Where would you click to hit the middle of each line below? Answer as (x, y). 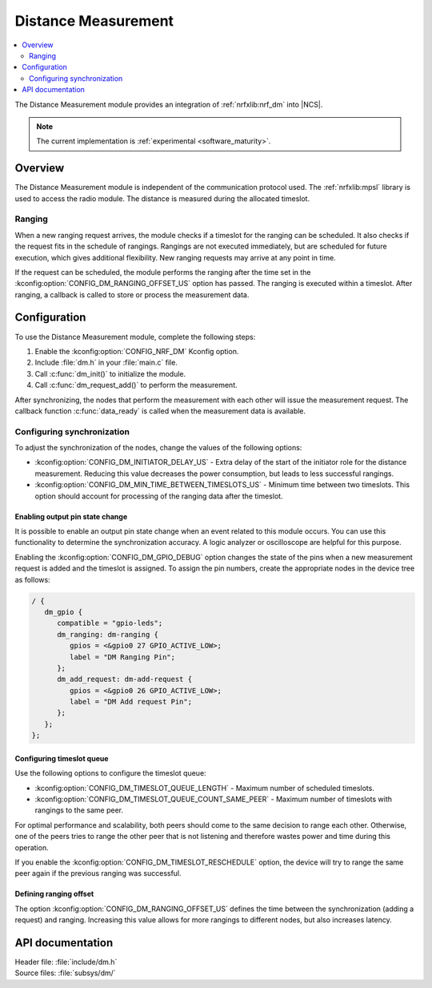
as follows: (33, 579)
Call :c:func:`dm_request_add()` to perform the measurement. (136, 385)
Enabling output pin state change (71, 516)
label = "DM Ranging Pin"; (122, 657)
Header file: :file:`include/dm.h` (66, 962)
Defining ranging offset (54, 894)
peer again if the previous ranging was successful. (98, 873)
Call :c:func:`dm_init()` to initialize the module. (110, 373)
